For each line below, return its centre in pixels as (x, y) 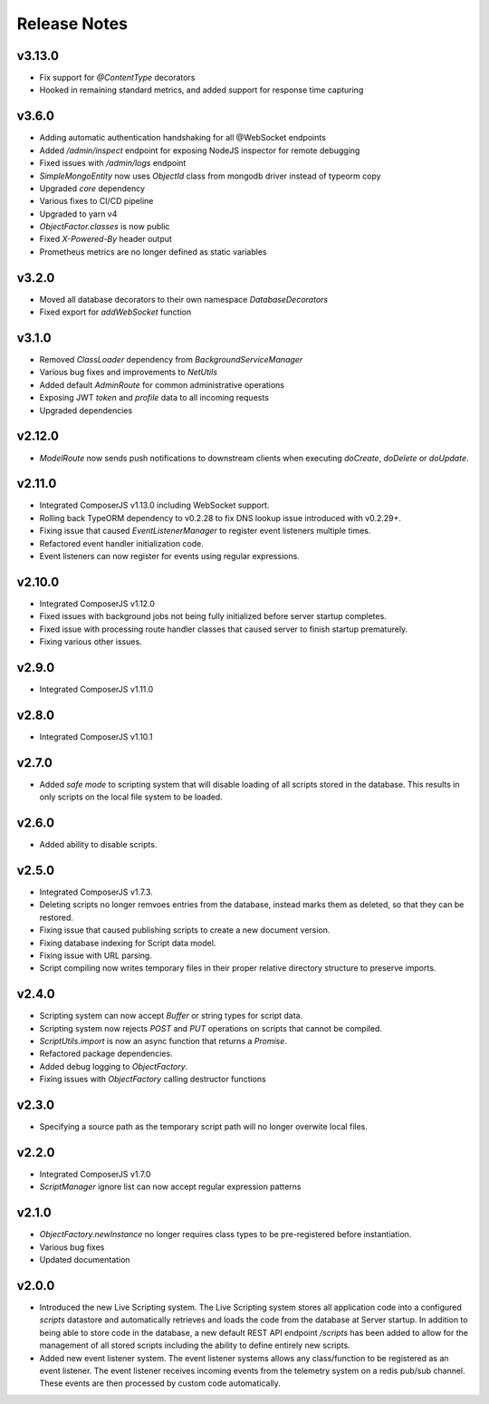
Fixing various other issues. (91, 642)
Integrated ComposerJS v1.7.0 (95, 1175)
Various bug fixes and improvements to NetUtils (128, 373)
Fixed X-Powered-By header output (105, 239)
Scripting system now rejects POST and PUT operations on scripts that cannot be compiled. (211, 1028)
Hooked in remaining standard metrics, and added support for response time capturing (201, 90)
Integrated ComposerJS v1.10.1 (96, 736)
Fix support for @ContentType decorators (117, 78)
